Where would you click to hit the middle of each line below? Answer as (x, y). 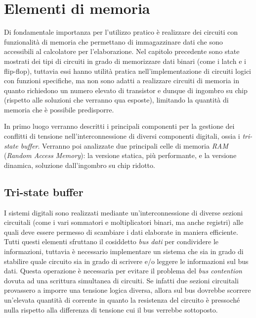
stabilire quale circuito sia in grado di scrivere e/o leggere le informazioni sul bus (126, 261)
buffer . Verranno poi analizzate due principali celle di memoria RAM (124, 145)
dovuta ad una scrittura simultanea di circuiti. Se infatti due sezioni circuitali (121, 280)
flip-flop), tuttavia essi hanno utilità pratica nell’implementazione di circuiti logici (128, 71)
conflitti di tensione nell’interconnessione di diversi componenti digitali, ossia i (122, 136)
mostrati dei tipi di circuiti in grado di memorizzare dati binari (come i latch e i (125, 61)
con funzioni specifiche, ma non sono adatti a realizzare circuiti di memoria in (122, 80)
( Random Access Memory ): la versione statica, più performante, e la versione (120, 155)
